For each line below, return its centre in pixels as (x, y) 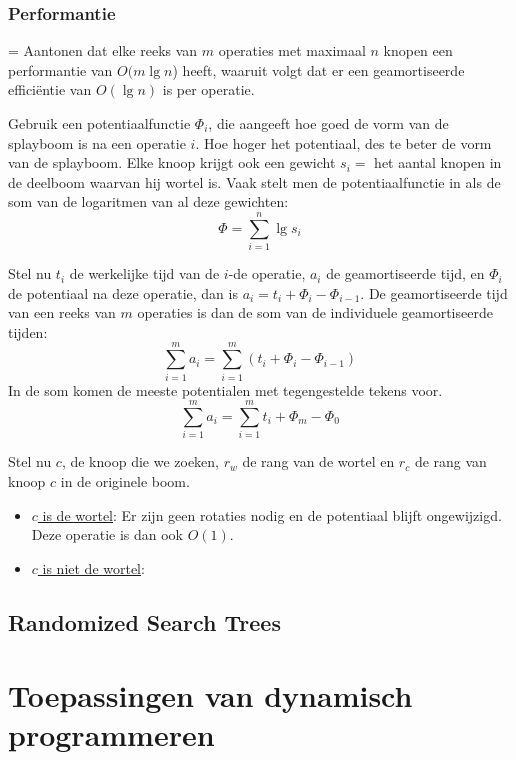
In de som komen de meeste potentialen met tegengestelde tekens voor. (225, 389)
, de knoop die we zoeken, (140, 461)
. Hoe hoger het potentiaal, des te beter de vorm (343, 142)
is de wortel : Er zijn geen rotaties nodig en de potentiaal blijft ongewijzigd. (272, 514)
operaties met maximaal (292, 50)
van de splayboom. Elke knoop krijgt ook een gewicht (172, 162)
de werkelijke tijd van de (144, 273)
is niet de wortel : (93, 567)
